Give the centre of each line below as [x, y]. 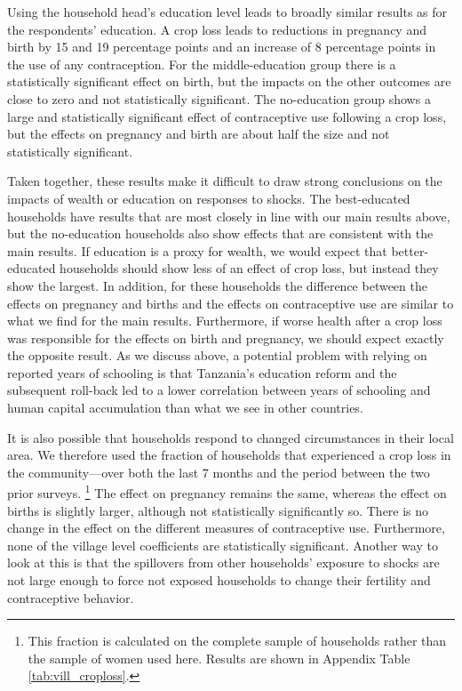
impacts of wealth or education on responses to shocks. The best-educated [209, 198]
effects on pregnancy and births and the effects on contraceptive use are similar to [231, 303]
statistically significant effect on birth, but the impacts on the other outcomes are [229, 81]
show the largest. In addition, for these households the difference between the [217, 285]
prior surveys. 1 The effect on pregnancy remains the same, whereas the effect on [227, 492]
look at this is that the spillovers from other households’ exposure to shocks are [223, 562]
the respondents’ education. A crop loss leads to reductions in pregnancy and [217, 29]
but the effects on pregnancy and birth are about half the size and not [199, 134]
